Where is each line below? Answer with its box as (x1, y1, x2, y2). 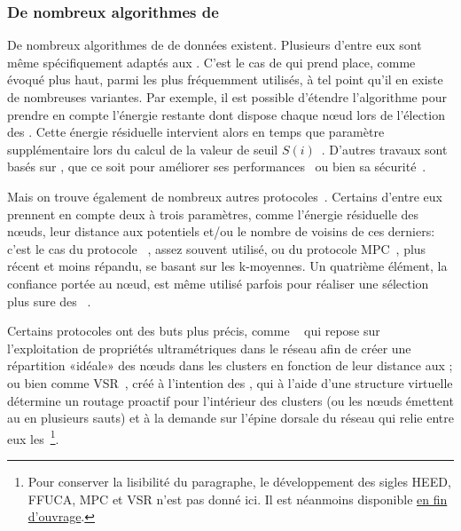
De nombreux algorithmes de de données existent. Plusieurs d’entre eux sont (7, 36, 422, 54)
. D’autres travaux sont (321, 139, 448, 158)
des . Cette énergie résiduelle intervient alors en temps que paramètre (7, 123, 385, 141)
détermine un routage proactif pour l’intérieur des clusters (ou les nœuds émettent (7, 391, 454, 409)
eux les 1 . (7, 426, 59, 448)
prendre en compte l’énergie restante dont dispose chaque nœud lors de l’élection (7, 105, 445, 123)
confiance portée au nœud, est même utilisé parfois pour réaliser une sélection (7, 273, 429, 292)
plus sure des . (7, 291, 91, 310)
